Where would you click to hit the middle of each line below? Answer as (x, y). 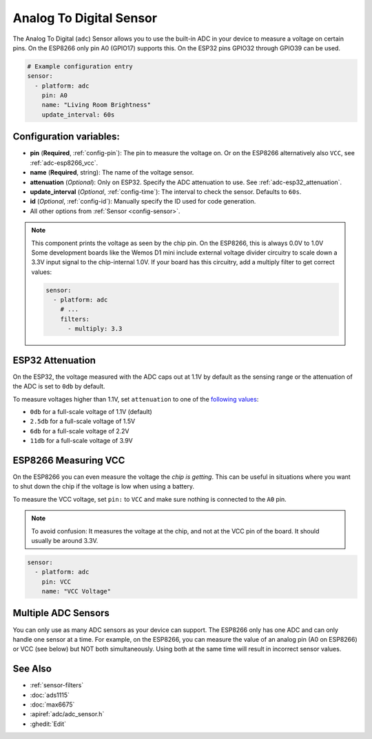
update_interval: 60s (78, 115)
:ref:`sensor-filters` (57, 685)
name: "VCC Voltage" (76, 591)
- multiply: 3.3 (95, 329)
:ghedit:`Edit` (48, 724)
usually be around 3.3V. (65, 540)
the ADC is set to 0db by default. (59, 386)
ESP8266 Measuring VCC (69, 460)
